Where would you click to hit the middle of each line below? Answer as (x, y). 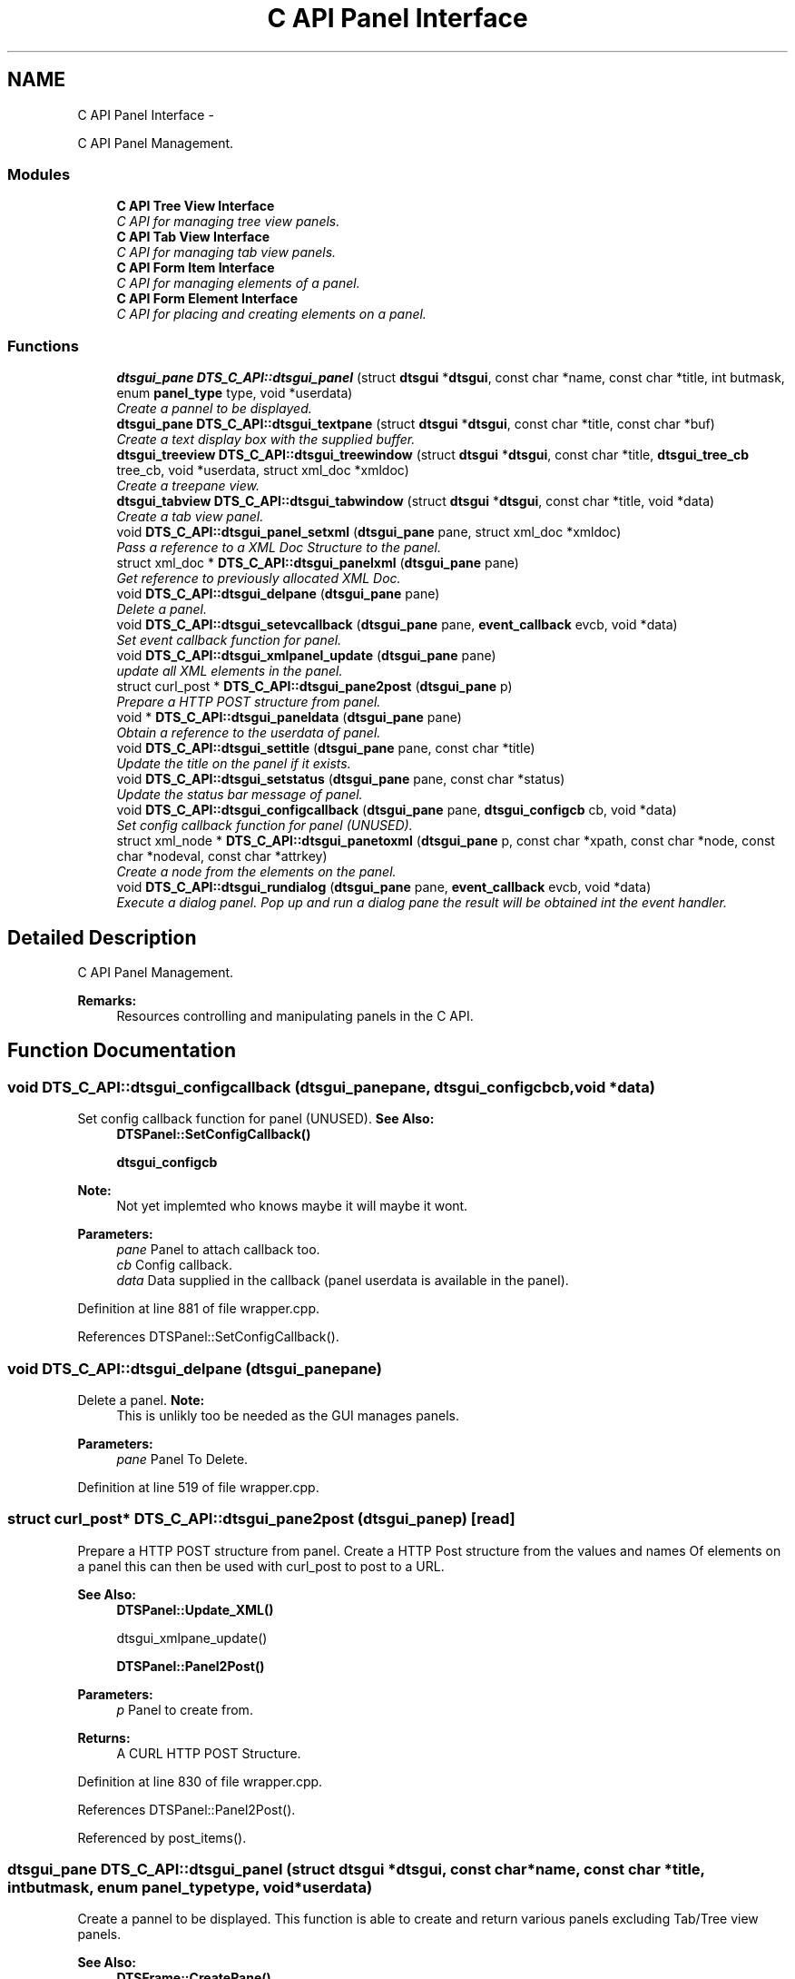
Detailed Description (102, 937)
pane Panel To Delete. (182, 1459)
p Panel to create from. (185, 1709)
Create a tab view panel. (190, 517)
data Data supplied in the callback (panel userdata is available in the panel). (343, 1281)
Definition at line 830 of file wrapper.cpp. (200, 1781)
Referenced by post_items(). (162, 1837)
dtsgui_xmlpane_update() (192, 1638)
